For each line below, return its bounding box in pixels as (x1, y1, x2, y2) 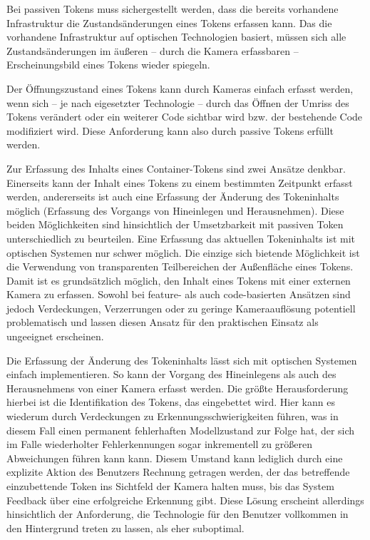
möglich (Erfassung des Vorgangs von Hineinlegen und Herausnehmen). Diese (6, 203, 344, 218)
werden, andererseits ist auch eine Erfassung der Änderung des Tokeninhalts (6, 189, 339, 204)
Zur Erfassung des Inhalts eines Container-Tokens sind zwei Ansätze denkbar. (6, 161, 346, 175)
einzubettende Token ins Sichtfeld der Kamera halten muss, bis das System (6, 479, 334, 493)
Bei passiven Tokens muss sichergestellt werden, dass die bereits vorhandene (6, 1, 339, 16)
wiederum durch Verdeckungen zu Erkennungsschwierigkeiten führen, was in (6, 409, 339, 424)
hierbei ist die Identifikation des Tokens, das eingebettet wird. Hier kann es (6, 394, 335, 409)
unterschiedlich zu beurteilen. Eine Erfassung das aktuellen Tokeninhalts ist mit (6, 230, 356, 245)
